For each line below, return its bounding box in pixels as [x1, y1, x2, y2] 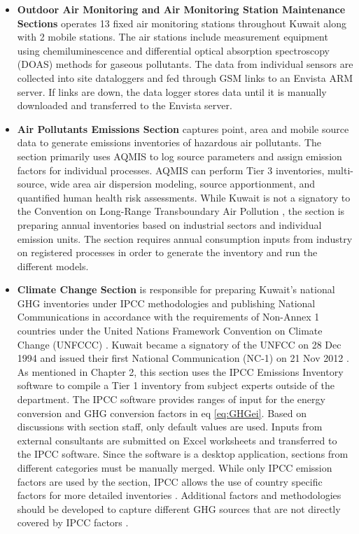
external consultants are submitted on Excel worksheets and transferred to [17, 433, 337, 447]
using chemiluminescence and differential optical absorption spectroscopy [17, 43, 330, 57]
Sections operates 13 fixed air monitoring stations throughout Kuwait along [17, 15, 347, 30]
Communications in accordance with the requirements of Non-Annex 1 [17, 309, 320, 324]
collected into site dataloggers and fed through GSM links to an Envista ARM [17, 70, 353, 85]
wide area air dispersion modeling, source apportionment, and [50, 176, 316, 191]
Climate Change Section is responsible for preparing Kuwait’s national [17, 282, 335, 297]
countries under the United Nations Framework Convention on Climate [17, 323, 323, 338]
